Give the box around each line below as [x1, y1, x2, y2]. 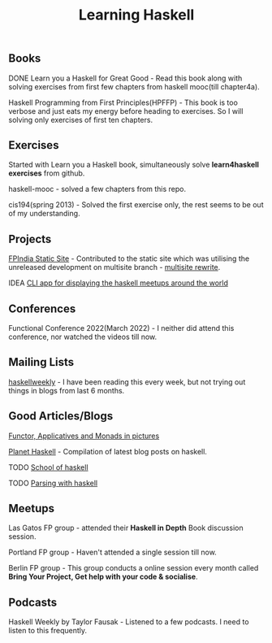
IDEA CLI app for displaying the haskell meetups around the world [8, 278, 229, 288]
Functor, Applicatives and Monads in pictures [8, 431, 160, 441]
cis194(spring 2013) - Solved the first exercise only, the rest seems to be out [8, 200, 264, 210]
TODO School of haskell [8, 462, 89, 472]
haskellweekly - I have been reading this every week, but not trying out [8, 376, 246, 387]
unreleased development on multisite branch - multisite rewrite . [8, 263, 221, 272]
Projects [8, 232, 52, 245]
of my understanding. [8, 209, 80, 219]
